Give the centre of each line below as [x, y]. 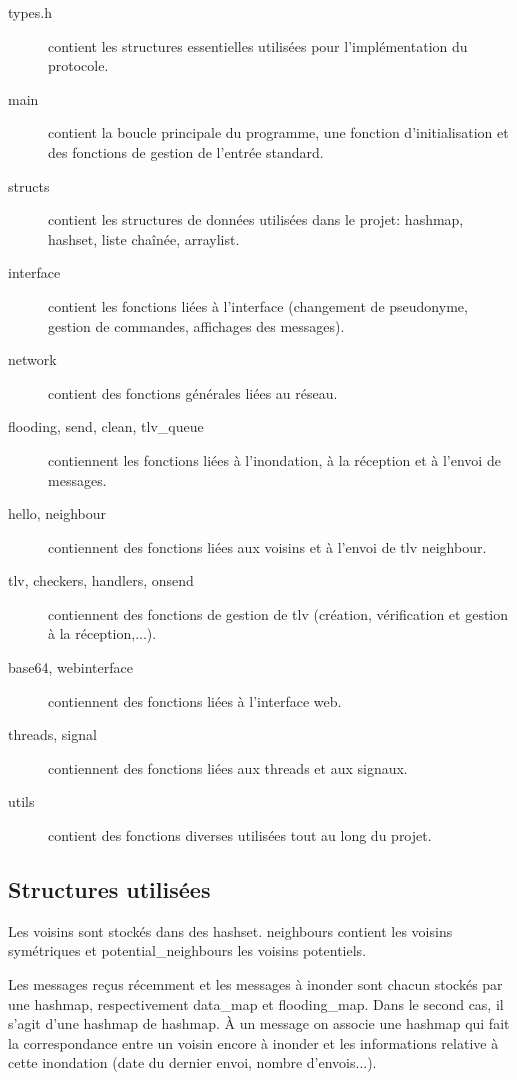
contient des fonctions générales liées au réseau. [193, 392]
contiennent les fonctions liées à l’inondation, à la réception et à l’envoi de [274, 459]
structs [29, 185]
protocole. [78, 65]
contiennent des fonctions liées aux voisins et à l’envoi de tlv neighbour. [267, 546]
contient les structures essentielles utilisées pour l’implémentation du [258, 45]
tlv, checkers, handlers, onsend [101, 580]
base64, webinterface [70, 667]
